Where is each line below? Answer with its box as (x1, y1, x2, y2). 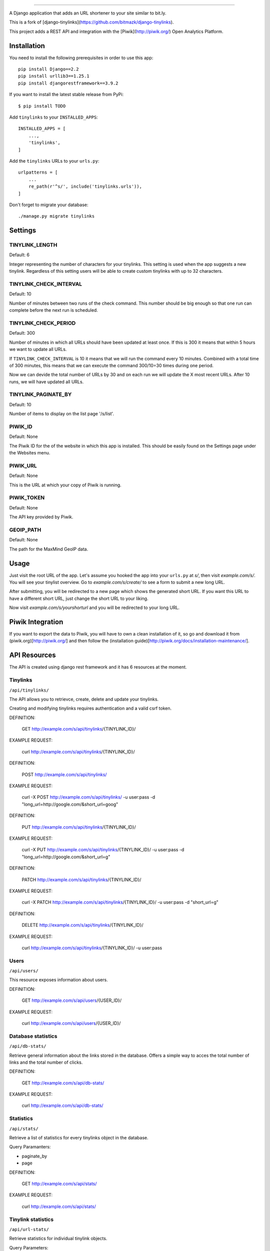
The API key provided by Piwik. (9, 514, 73, 520)
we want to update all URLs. (9, 346, 67, 352)
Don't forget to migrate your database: (9, 202, 88, 208)
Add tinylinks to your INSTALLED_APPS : (9, 114, 98, 120)
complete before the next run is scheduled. (9, 307, 98, 313)
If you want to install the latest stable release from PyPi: (9, 92, 124, 98)
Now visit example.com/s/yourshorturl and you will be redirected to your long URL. (9, 604, 180, 610)
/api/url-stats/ (9, 1226, 49, 1232)
